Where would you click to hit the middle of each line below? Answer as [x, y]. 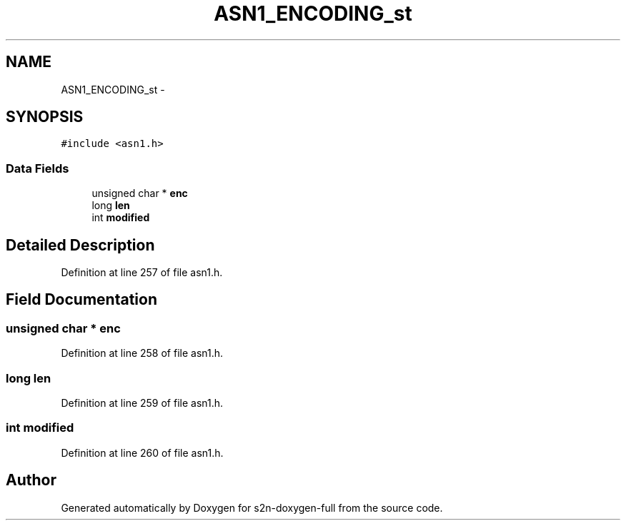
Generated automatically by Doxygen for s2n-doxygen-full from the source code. [252, 507]
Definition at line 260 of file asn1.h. [142, 452]
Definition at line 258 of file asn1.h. [142, 353]
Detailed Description [80, 245]
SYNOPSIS [45, 117]
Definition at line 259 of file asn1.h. [142, 403]
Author [31, 480]
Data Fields [38, 168]
